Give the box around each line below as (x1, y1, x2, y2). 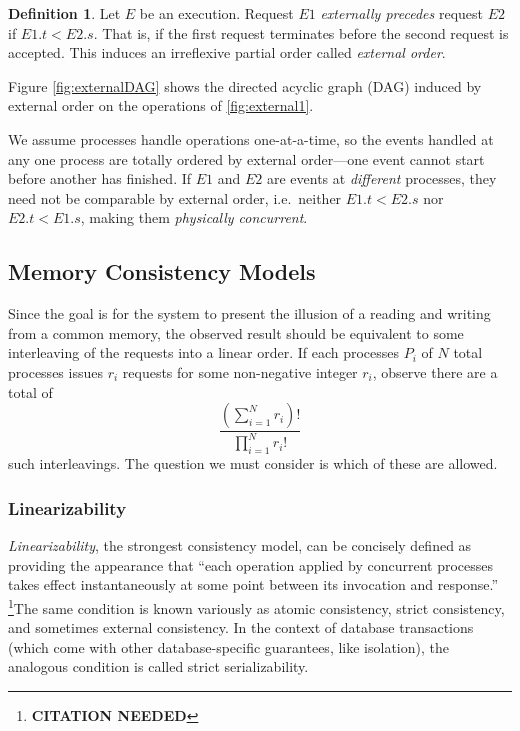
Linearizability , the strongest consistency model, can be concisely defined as (8, 535, 472, 556)
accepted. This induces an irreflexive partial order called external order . (8, 42, 446, 63)
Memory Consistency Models (8, 256, 316, 287)
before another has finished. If (8, 168, 192, 189)
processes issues (8, 361, 103, 382)
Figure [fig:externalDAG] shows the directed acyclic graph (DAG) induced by (8, 75, 482, 96)
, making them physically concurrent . (80, 207, 308, 228)
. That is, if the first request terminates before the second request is (93, 22, 509, 43)
